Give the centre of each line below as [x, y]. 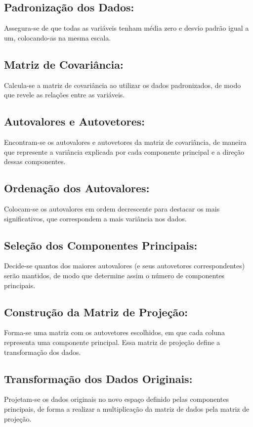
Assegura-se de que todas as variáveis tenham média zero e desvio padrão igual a [126, 28]
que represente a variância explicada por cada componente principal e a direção [124, 151]
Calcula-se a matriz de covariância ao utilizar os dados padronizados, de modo [123, 85]
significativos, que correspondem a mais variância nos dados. [95, 218]
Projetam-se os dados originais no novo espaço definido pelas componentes [117, 399]
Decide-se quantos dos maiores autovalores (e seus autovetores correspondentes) [125, 266]
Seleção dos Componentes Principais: [101, 245]
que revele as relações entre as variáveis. [64, 95]
